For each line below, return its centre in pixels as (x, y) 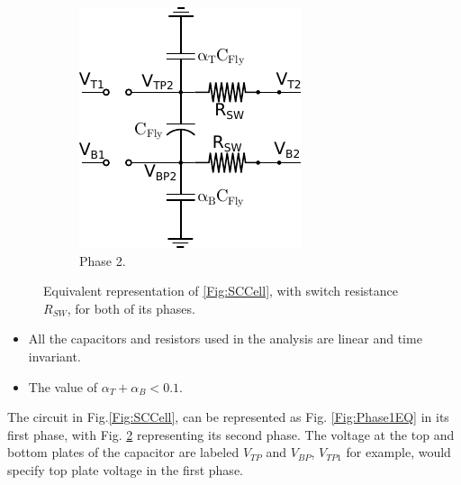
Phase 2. (103, 260)
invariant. (54, 356)
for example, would (398, 452)
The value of (63, 386)
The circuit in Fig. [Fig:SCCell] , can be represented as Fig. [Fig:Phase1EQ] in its (228, 417)
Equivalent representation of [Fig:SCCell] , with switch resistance (221, 291)
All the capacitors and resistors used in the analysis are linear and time (225, 339)
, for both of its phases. (131, 308)
